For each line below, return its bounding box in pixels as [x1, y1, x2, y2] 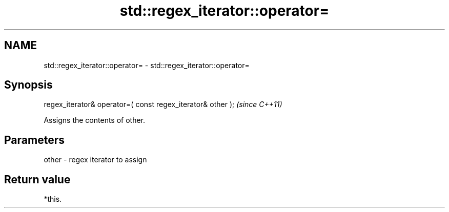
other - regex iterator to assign [44, 155, 147, 164]
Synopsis [4, 78, 53, 92]
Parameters [4, 133, 65, 146]
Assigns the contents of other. [44, 116, 146, 125]
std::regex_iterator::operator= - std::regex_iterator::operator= [44, 60, 250, 70]
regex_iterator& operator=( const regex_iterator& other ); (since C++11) [44, 100, 282, 109]
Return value [4, 173, 71, 186]
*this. [44, 195, 62, 204]
